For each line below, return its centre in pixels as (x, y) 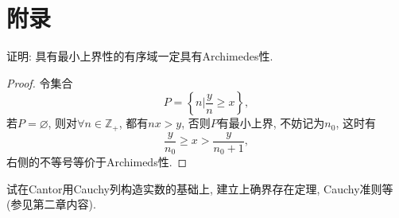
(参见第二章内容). (51, 204)
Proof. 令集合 (40, 82)
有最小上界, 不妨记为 (271, 123)
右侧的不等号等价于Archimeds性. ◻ (97, 162)
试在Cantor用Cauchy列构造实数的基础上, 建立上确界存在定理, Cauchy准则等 (200, 188)
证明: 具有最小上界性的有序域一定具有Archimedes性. (140, 56)
